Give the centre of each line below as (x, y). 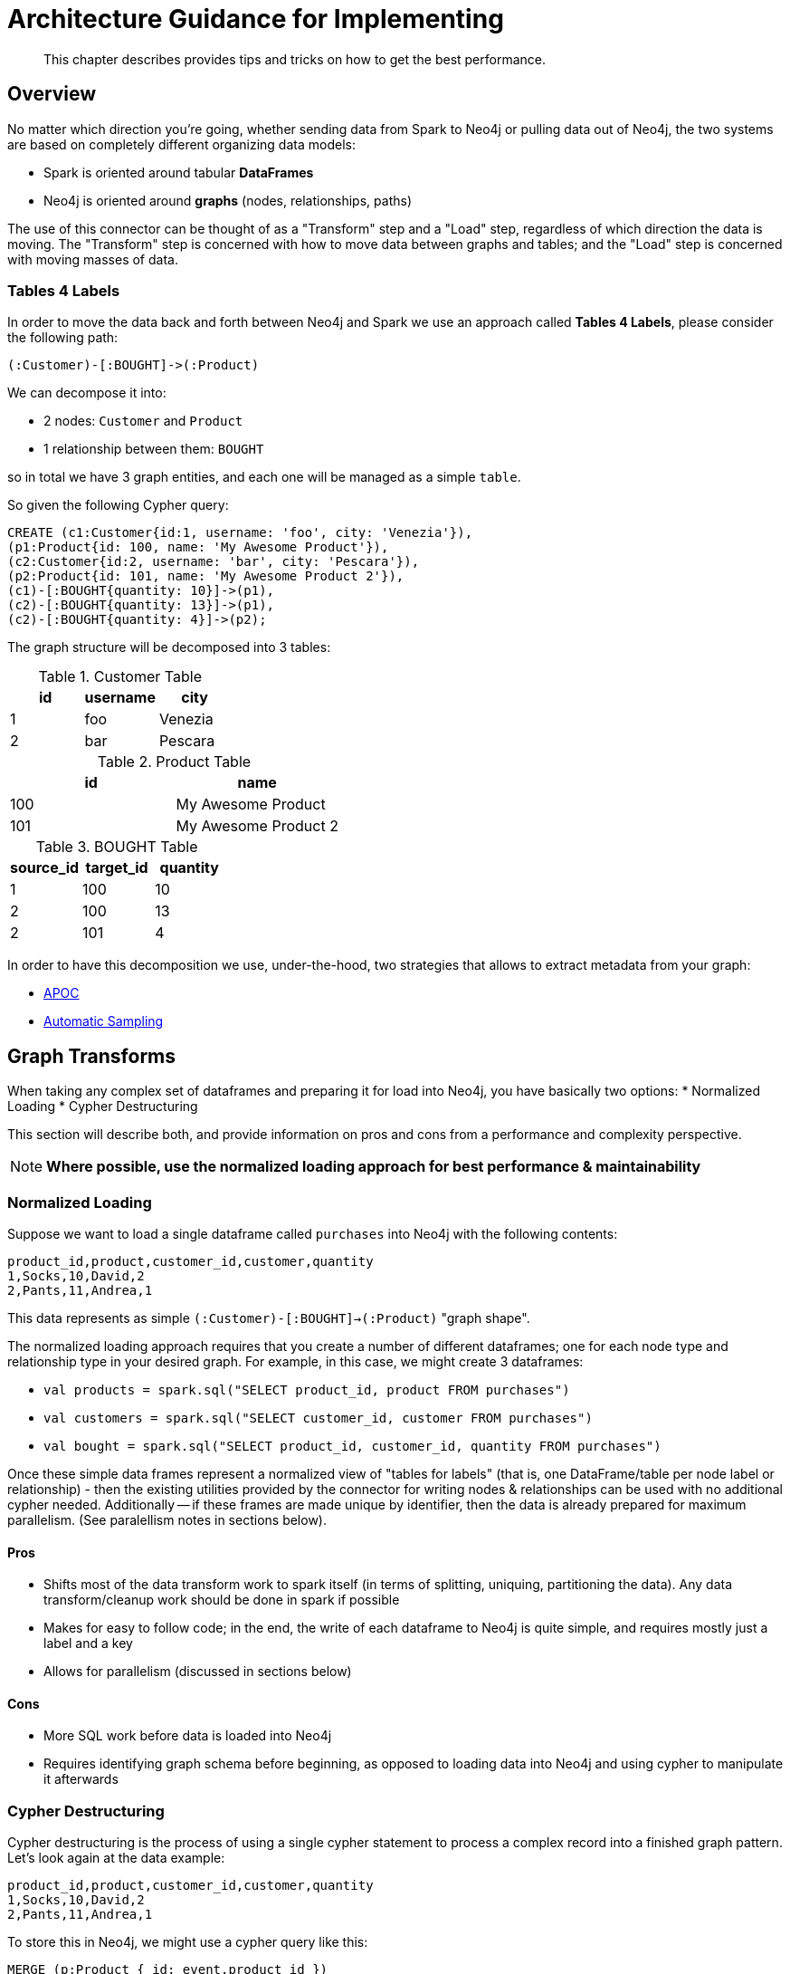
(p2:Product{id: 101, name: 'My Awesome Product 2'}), (206, 576)
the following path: (63, 338)
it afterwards (81, 1779)
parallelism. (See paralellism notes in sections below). (167, 1519)
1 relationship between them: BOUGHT (154, 449)
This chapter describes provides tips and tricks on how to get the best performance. (295, 59)
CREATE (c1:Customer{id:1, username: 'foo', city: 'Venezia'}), (240, 533)
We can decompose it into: (87, 393)
